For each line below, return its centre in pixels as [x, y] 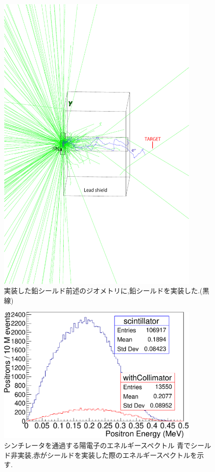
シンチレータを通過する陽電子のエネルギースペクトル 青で [97, 445]
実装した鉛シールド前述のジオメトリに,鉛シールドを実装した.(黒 [107, 291]
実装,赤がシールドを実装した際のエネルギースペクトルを [107, 455]
